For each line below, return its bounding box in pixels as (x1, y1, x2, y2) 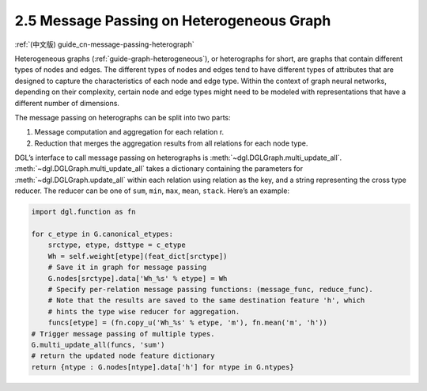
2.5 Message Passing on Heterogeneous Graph (14, 12, 331, 29)
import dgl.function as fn (31, 207, 136, 217)
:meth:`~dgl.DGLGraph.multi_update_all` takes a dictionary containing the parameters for (14, 164, 304, 173)
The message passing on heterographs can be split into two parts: (14, 112, 231, 122)
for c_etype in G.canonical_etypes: (31, 230, 174, 238)
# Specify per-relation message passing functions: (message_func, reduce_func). (47, 285, 373, 294)
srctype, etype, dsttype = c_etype (47, 241, 186, 249)
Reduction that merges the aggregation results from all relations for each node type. (34, 139, 308, 148)
